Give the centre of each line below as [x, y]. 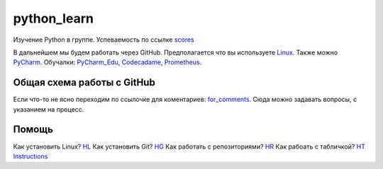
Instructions [30, 156]
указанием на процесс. [49, 109]
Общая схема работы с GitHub [84, 82]
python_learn [53, 18]
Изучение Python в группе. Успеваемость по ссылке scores [104, 40]
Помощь [33, 130]
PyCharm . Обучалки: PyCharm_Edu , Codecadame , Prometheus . [107, 62]
